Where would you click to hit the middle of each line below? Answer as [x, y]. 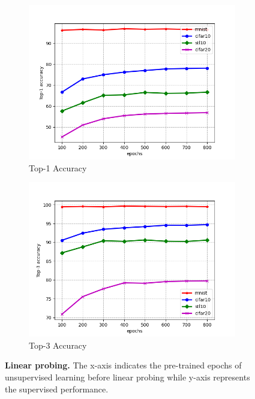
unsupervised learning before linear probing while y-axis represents [127, 377]
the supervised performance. [57, 389]
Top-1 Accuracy [58, 167]
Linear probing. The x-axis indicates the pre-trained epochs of [123, 365]
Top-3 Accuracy [58, 345]
